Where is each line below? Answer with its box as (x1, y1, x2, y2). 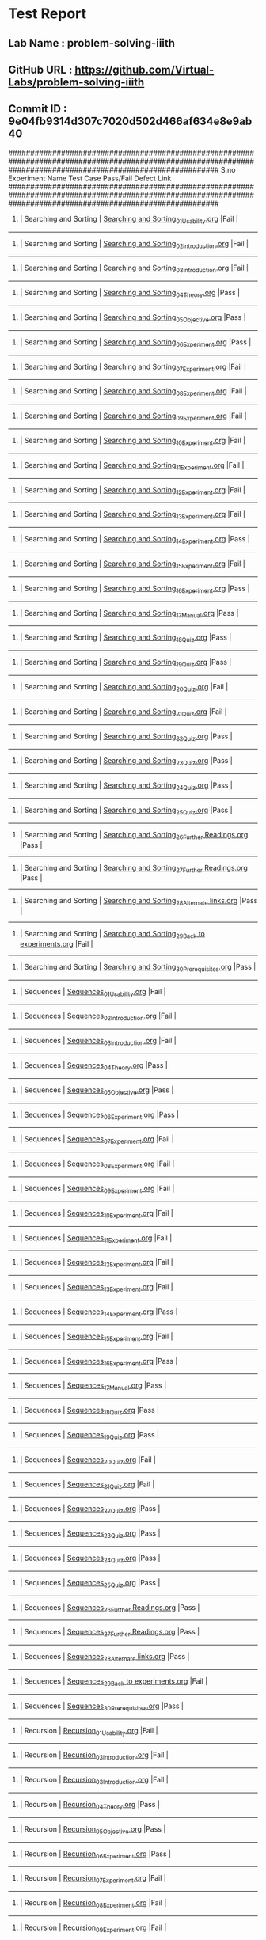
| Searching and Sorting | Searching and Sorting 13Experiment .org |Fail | (19, 510, 245, 521)
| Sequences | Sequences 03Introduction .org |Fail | (19, 1036, 177, 1047)
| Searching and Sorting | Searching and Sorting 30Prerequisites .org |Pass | (19, 962, 256, 974)
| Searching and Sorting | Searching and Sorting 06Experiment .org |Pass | (19, 337, 252, 348)
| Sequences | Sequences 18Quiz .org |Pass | (19, 1406, 160, 1417)
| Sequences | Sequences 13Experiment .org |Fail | (19, 1282, 173, 1294)
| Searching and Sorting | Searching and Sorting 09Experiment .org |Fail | (19, 411, 247, 422)
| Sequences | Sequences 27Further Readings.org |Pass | (19, 1627, 200, 1638)
